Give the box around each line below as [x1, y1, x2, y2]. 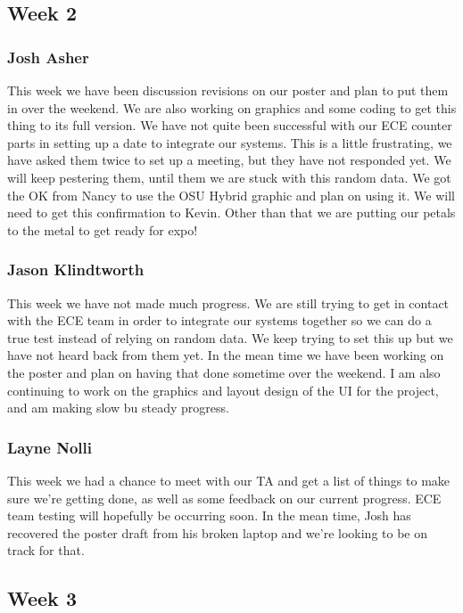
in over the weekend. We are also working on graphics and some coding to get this [7, 98, 457, 117]
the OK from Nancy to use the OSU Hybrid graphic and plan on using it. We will [7, 185, 455, 204]
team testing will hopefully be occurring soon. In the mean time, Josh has [7, 506, 411, 525]
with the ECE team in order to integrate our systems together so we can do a [7, 311, 432, 330]
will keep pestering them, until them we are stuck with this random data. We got [7, 168, 451, 186]
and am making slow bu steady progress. [7, 398, 229, 417]
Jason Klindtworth [7, 258, 145, 281]
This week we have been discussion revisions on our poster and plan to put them [7, 81, 449, 99]
